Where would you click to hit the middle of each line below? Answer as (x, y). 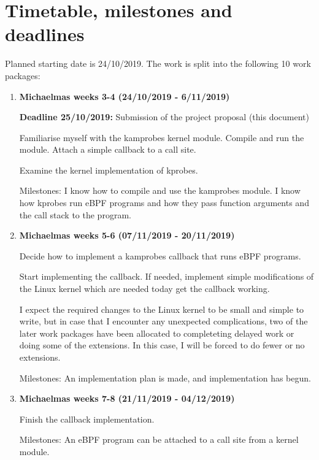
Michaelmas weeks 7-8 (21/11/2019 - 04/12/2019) (127, 398)
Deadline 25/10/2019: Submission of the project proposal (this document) (164, 117)
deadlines (45, 34)
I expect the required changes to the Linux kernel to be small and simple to (162, 309)
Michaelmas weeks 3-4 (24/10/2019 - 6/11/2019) (125, 96)
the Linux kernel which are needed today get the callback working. (144, 289)
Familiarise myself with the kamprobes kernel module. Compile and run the (162, 137)
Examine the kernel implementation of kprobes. (109, 170)
